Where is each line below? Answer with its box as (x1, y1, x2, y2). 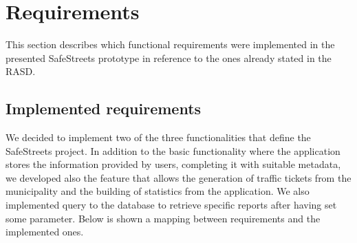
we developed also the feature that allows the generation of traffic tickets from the (6, 170, 351, 184)
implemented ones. (6, 224, 84, 239)
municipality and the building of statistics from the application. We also (6, 184, 310, 198)
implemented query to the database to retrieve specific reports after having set (6, 198, 337, 212)
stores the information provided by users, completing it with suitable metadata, (6, 157, 341, 171)
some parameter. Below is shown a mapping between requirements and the (6, 211, 321, 225)
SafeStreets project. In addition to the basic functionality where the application (6, 143, 340, 158)
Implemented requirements (6, 98, 202, 119)
